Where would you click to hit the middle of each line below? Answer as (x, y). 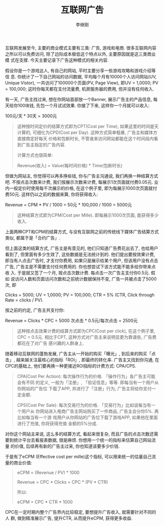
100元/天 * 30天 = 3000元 (31, 116)
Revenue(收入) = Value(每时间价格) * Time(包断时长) (70, 165)
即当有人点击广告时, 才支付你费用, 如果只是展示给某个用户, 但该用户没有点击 (82, 260)
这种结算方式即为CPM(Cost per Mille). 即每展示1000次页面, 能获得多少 (88, 215)
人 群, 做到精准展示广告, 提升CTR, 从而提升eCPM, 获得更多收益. (69, 518)
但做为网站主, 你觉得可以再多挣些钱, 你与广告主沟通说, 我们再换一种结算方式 (82, 176)
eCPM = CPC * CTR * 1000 (45, 502)
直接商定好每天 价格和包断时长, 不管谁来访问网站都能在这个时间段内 (85, 138)
